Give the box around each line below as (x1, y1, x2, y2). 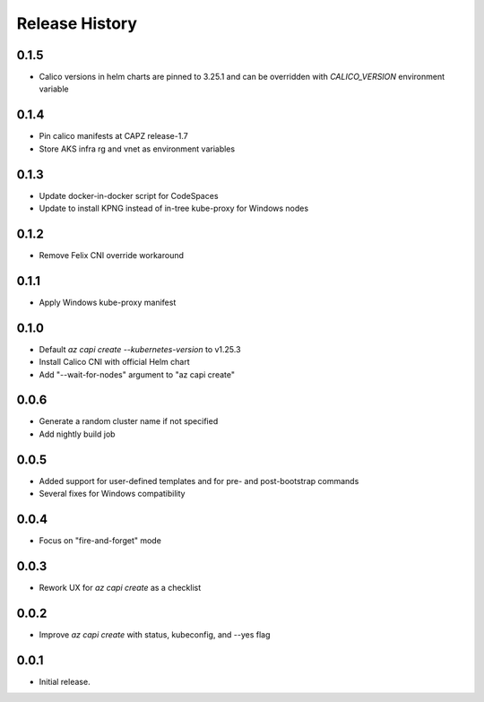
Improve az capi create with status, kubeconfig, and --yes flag (39, 628, 271, 640)
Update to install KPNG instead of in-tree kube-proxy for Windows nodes (39, 203, 309, 214)
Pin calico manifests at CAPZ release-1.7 (39, 131, 188, 142)
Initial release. (39, 676, 91, 687)
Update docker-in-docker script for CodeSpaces (39, 190, 219, 201)
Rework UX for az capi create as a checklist (39, 582, 202, 593)
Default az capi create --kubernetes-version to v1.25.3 (39, 343, 241, 354)
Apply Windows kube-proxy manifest (39, 297, 177, 308)
